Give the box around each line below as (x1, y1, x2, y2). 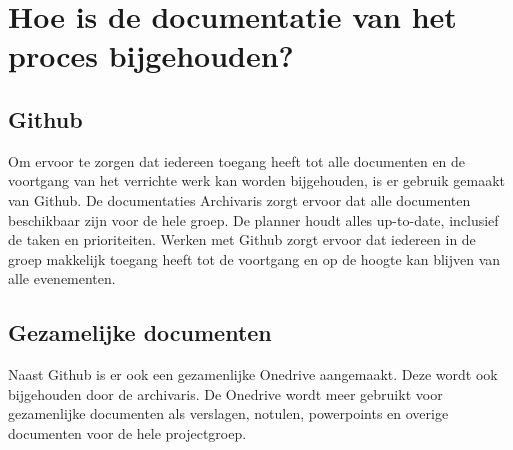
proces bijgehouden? (8, 35, 294, 76)
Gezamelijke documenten (8, 317, 272, 348)
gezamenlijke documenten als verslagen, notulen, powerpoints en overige (8, 403, 449, 424)
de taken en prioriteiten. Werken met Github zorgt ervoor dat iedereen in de (8, 229, 476, 250)
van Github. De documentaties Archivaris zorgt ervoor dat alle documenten (8, 189, 471, 210)
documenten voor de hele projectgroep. (8, 422, 247, 443)
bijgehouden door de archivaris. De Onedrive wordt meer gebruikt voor (8, 383, 443, 404)
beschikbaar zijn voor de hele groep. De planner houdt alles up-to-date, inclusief (8, 209, 499, 230)
